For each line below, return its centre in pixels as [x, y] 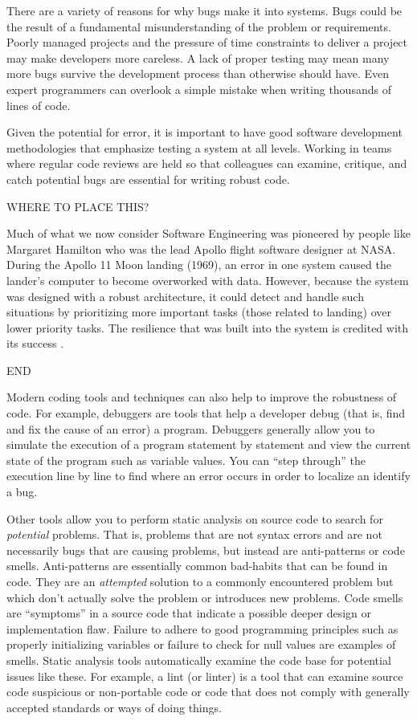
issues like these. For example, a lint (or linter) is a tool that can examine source [205, 676]
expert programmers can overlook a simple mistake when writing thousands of [199, 89]
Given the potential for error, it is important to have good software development [204, 132]
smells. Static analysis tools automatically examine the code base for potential [199, 660]
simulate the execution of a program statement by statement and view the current [209, 444]
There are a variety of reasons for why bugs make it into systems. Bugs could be [204, 10]
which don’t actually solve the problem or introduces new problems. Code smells [205, 597]
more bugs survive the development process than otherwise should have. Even [198, 73]
